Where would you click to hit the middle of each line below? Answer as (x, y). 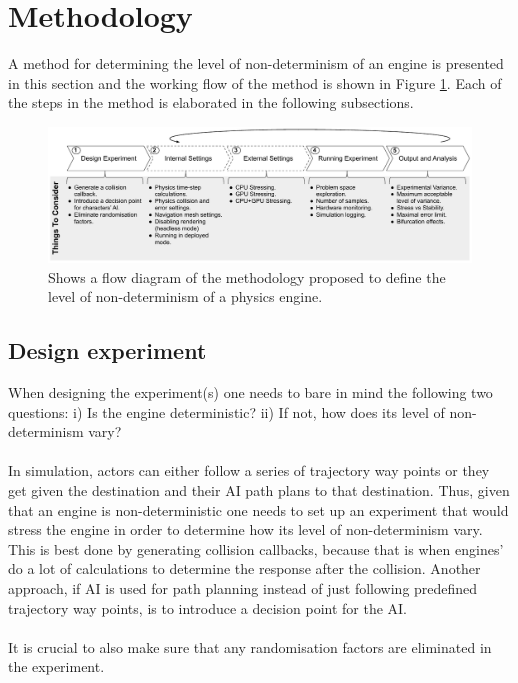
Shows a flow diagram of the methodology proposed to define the (247, 276)
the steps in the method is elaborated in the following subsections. (211, 102)
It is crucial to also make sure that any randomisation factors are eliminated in (250, 646)
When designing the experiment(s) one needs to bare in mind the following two (250, 392)
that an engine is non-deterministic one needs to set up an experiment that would (258, 509)
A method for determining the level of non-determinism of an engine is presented (256, 63)
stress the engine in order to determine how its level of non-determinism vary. (245, 529)
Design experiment (107, 350)
